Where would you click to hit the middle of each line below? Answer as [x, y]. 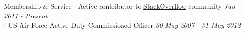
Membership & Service [38, 6]
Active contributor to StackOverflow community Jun [156, 6]
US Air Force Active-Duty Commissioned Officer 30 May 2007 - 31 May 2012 [124, 25]
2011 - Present [26, 15]
